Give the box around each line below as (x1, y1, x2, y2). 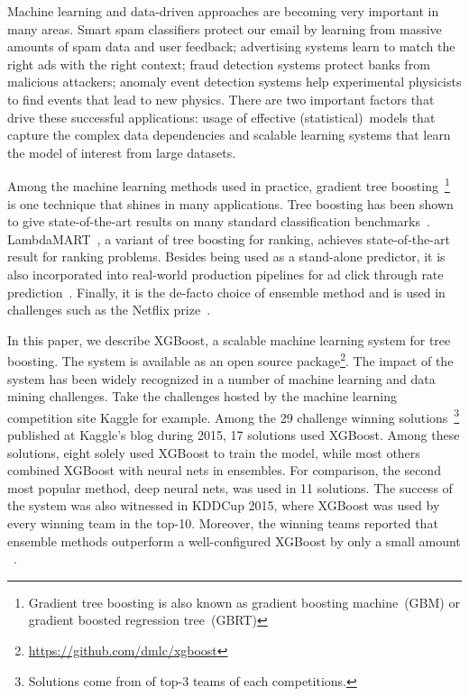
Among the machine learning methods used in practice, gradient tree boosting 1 (7, 174, 450, 195)
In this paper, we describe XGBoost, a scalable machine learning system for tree (7, 330, 451, 349)
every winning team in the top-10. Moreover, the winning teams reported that (7, 514, 438, 532)
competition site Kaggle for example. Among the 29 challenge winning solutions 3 (7, 405, 460, 426)
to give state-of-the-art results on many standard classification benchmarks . (7, 212, 430, 231)
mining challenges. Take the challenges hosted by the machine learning (7, 387, 397, 406)
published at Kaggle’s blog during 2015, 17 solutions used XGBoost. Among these (7, 426, 460, 444)
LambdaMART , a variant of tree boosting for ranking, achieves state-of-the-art (7, 229, 450, 248)
